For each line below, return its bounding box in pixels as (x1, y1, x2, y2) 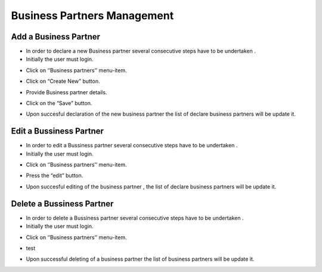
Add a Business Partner (11, 32, 101, 42)
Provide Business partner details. (26, 88, 107, 95)
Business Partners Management (11, 9, 174, 22)
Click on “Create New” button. (26, 78, 100, 85)
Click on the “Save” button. (26, 100, 92, 107)
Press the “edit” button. (26, 172, 83, 179)
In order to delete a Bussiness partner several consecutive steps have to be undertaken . (26, 214, 244, 221)
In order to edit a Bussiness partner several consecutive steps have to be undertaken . (26, 142, 238, 149)
